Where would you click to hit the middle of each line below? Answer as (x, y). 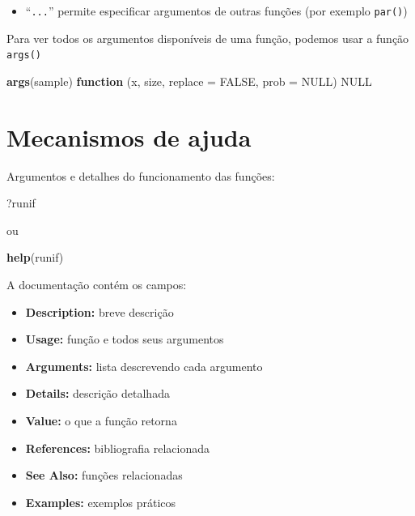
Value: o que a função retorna (101, 420)
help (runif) (35, 257)
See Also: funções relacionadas (104, 475)
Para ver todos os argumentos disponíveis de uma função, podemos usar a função (208, 38)
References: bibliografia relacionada (117, 448)
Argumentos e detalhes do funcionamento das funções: (141, 175)
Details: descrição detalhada (97, 393)
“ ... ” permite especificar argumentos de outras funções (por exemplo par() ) (216, 11)
